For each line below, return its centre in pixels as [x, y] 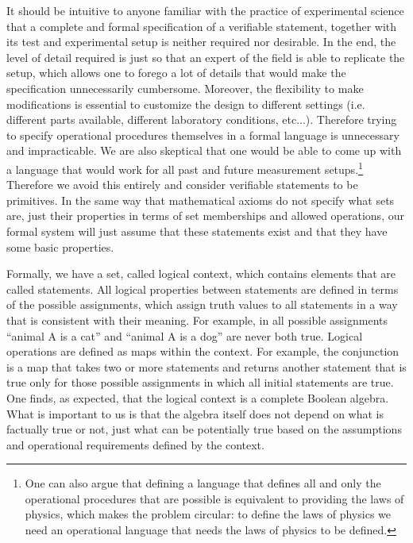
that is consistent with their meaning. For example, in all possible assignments [197, 320]
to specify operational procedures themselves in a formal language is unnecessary [203, 135]
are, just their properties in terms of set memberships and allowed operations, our [205, 216]
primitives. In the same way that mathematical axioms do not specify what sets [201, 200]
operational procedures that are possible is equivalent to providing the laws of [214, 498]
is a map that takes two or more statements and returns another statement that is [206, 366]
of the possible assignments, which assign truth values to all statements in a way [202, 304]
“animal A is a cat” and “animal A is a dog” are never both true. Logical [185, 335]
